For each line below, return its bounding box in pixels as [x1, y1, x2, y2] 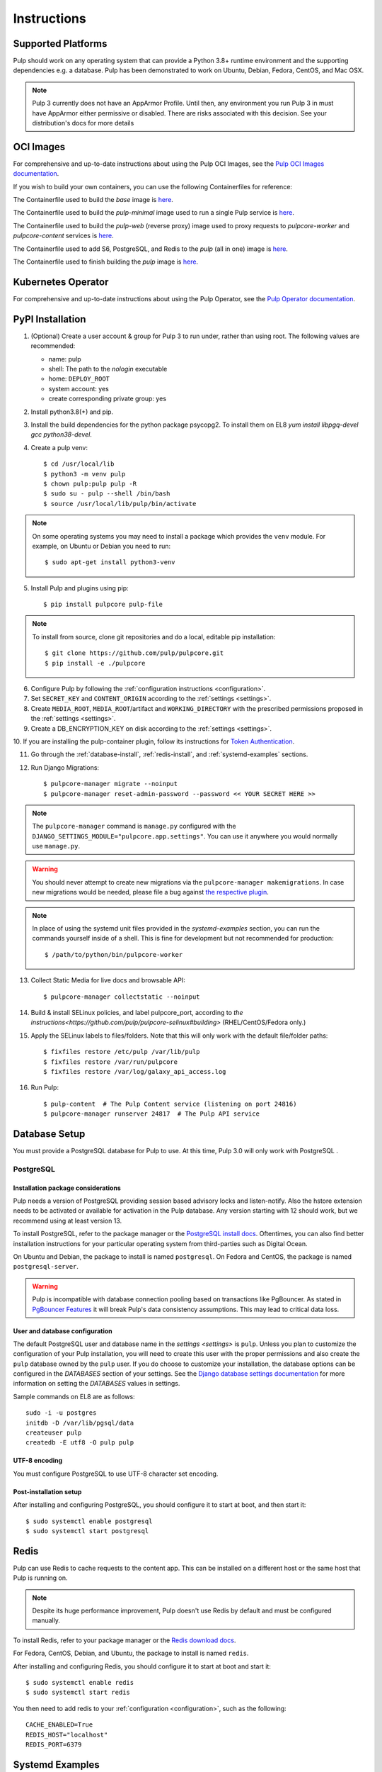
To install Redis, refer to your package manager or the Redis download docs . [13, 1636, 236, 1644]
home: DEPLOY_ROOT [48, 374, 110, 383]
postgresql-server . [13, 1262, 79, 1271]
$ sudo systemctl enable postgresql [25, 1517, 153, 1525]
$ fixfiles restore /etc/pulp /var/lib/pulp [43, 1048, 201, 1056]
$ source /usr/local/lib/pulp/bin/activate [43, 500, 197, 508]
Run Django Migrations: [30, 763, 99, 772]
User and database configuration [13, 1326, 112, 1335]
